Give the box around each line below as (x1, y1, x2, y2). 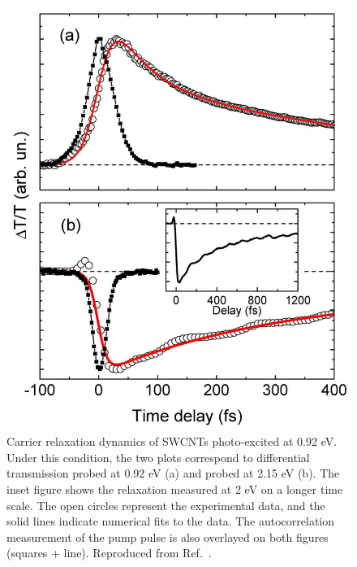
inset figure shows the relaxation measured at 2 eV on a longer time (6, 480, 343, 497)
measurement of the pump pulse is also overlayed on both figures (6, 528, 329, 545)
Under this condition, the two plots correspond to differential (6, 448, 310, 465)
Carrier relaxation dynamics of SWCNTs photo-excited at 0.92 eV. (6, 433, 338, 450)
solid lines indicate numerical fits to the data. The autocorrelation (6, 512, 335, 530)
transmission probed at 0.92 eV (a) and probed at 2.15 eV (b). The (6, 465, 340, 482)
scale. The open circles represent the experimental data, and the (6, 496, 325, 513)
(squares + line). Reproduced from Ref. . (6, 544, 212, 561)
